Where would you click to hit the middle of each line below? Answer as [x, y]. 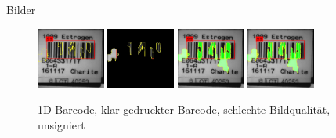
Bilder [21, 9]
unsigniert [61, 124]
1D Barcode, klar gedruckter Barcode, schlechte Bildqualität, [184, 109]
